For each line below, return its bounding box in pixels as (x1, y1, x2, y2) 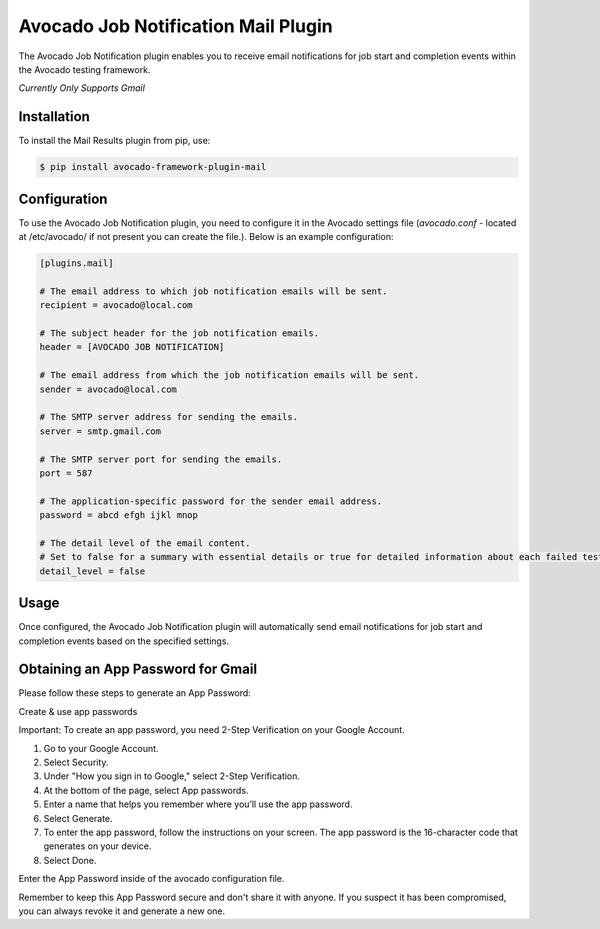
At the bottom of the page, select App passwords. (43, 784, 249, 796)
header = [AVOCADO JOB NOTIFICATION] (39, 341, 225, 353)
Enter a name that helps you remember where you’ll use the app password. (43, 798, 353, 810)
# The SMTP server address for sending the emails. (39, 411, 299, 423)
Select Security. (43, 756, 109, 769)
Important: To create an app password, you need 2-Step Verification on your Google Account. (18, 724, 405, 736)
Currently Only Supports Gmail (18, 82, 145, 94)
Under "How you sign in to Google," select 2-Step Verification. (43, 770, 300, 782)
